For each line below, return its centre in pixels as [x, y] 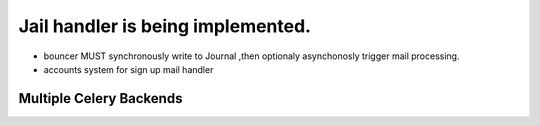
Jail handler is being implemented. [165, 26]
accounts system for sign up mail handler [128, 69]
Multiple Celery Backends [100, 98]
